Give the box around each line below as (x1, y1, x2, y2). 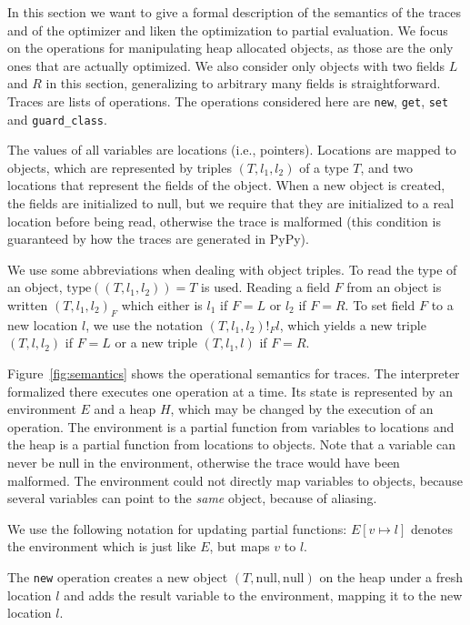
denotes (410, 519, 453, 538)
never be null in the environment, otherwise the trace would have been (7, 452, 400, 471)
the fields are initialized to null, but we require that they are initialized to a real (7, 194, 455, 213)
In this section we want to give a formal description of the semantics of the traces (7, 3, 462, 21)
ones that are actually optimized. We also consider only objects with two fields (7, 55, 445, 75)
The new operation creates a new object (7, 567, 228, 586)
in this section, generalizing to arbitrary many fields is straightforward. (45, 74, 441, 93)
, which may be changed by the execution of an (170, 399, 434, 418)
